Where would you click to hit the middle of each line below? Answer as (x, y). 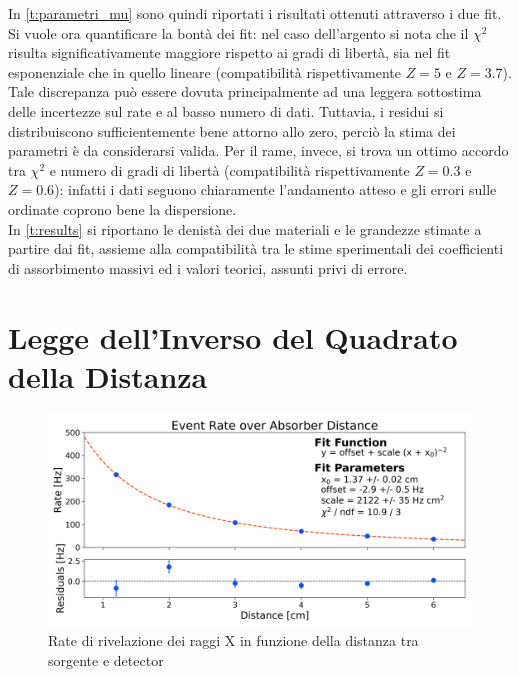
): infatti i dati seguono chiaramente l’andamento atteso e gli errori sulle (275, 189)
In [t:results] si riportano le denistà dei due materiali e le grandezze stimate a (245, 228)
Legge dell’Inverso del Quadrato (233, 336)
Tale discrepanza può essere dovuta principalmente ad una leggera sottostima (245, 91)
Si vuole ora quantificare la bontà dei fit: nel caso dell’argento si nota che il (238, 32)
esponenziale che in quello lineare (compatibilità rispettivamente (205, 71)
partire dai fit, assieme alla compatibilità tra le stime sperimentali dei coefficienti (256, 248)
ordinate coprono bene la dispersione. (122, 208)
